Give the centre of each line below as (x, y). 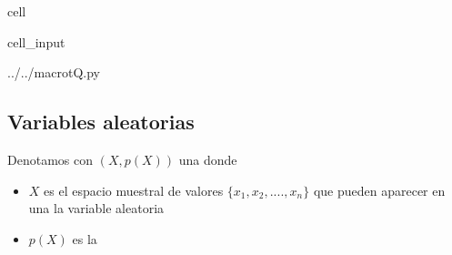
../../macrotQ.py (54, 72)
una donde (208, 159)
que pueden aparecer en (379, 190)
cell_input (36, 41)
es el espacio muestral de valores (134, 190)
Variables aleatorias (101, 122)
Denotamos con (50, 159)
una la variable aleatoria (96, 208)
